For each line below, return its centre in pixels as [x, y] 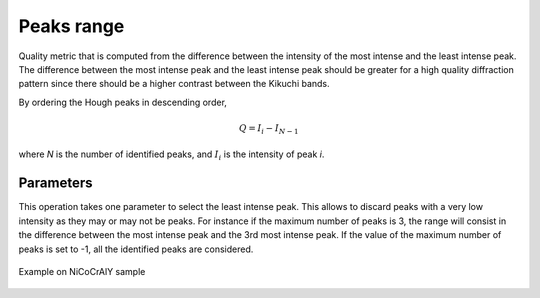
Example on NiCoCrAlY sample [82, 271]
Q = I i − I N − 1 [268, 129]
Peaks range [71, 26]
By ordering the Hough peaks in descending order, [122, 102]
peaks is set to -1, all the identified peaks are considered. [136, 249]
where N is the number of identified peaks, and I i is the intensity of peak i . [171, 155]
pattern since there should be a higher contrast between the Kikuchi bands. [174, 84]
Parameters [55, 183]
